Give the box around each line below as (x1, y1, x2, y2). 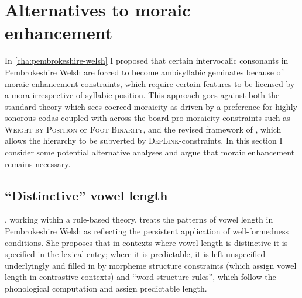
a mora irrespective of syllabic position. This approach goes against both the (5, 89, 280, 101)
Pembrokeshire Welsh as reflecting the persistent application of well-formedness (5, 225, 289, 237)
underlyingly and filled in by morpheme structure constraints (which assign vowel (5, 259, 297, 271)
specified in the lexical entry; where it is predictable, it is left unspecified (5, 248, 266, 260)
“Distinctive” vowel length (5, 186, 168, 204)
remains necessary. (5, 157, 71, 169)
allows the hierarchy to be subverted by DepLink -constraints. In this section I (5, 134, 283, 147)
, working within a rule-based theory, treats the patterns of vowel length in (5, 213, 273, 226)
